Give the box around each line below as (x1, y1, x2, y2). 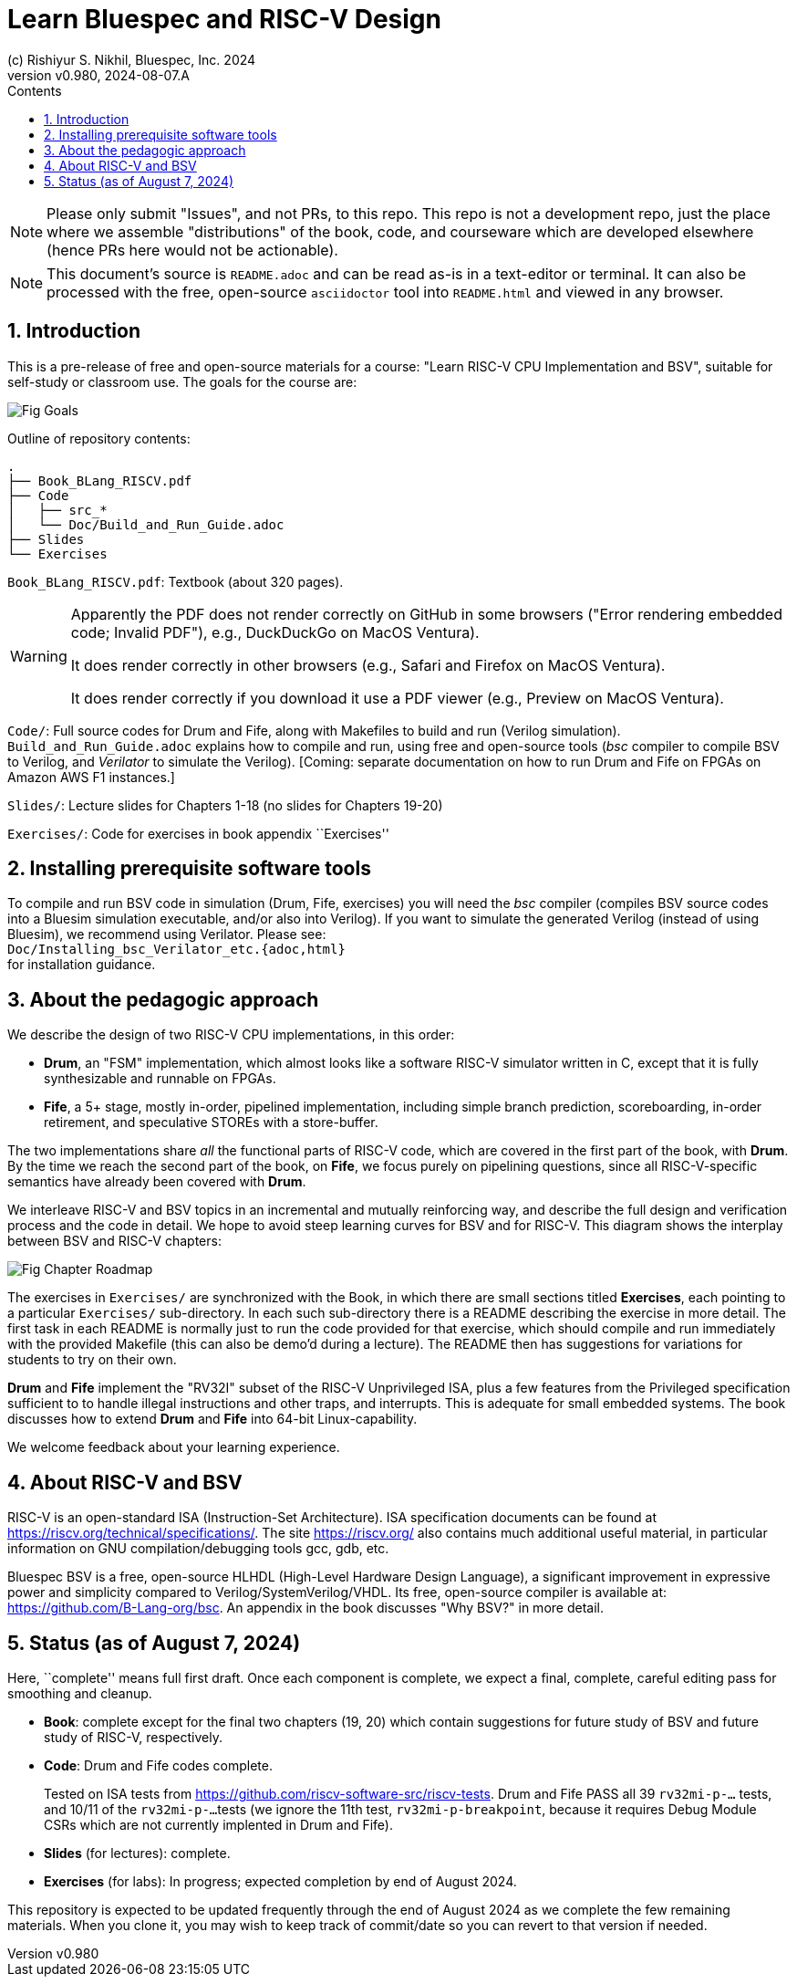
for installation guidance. (7, 956, 156, 973)
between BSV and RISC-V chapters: (7, 1233, 222, 1249)
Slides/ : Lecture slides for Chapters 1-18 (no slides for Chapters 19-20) (7, 797, 443, 813)
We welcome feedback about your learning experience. (7, 1439, 340, 1456)
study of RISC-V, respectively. (44, 1728, 223, 1745)
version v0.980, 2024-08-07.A (7, 67, 191, 83)
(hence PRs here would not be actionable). (47, 240, 338, 259)
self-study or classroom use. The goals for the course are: (7, 373, 357, 390)
